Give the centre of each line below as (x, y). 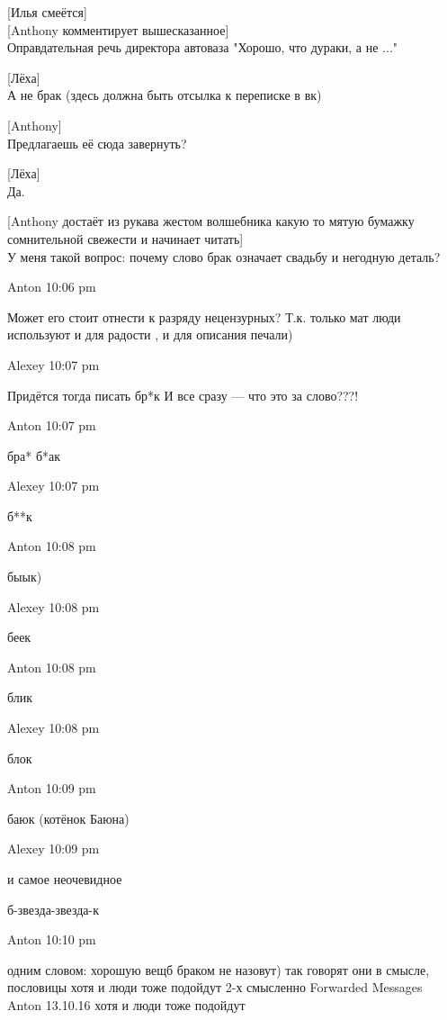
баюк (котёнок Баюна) (68, 818)
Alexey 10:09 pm (54, 848)
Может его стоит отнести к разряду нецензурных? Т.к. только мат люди (204, 316)
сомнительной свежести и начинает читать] (125, 238)
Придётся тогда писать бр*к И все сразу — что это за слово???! (183, 395)
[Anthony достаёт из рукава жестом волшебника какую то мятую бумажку (211, 221)
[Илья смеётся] (47, 12)
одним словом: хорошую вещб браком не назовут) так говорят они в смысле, (219, 969)
